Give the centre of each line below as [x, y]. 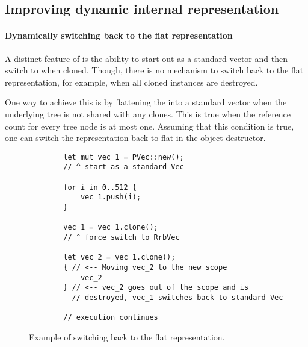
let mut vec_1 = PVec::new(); [124, 157]
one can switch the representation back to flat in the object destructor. [135, 138]
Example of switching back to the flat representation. [127, 336]
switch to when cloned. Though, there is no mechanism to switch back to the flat [154, 70]
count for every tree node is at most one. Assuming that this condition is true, [149, 126]
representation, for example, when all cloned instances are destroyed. [131, 82]
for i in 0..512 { [100, 187]
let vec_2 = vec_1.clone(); [119, 258]
